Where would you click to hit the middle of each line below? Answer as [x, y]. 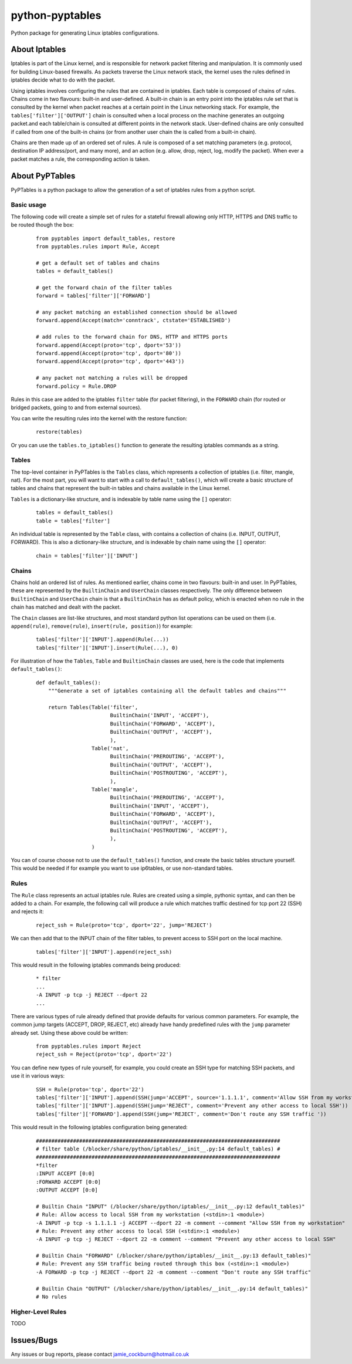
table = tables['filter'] [73, 521]
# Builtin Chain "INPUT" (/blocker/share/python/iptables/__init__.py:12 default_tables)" [170, 1206]
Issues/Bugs [34, 1340]
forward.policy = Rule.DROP [76, 386]
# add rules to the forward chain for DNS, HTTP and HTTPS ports [132, 337]
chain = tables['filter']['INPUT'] [87, 556]
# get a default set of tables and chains [98, 263]
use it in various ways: [38, 1076]
